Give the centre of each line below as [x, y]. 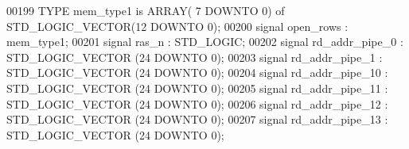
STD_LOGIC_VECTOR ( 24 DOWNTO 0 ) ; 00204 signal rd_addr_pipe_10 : [197, 73]
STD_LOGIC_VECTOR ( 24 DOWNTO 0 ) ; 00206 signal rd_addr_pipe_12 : [197, 103]
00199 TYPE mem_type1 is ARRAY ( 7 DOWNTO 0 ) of [146, 10]
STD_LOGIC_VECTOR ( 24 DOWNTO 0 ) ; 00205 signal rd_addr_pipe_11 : [197, 88]
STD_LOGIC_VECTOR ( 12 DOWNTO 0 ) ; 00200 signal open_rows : [177, 26]
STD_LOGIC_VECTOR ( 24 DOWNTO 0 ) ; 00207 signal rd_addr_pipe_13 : [197, 119]
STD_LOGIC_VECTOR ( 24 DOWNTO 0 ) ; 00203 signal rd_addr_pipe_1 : [195, 57]
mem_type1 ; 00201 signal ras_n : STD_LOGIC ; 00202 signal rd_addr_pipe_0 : [205, 42]
